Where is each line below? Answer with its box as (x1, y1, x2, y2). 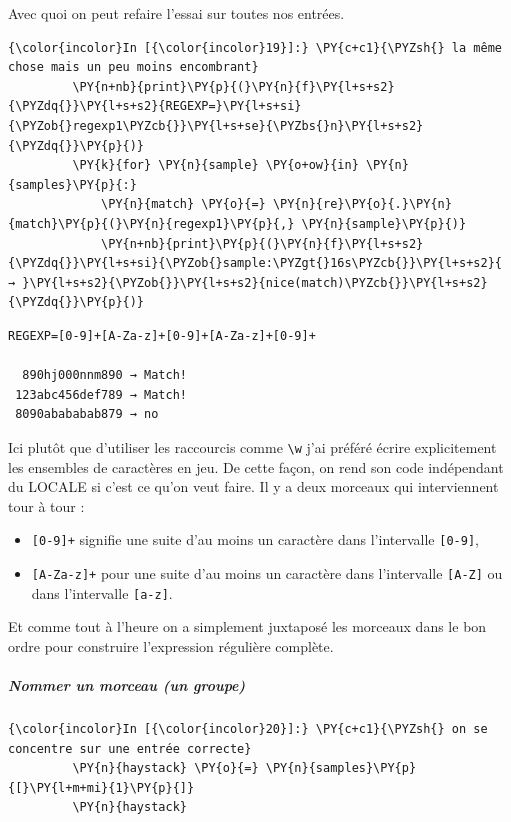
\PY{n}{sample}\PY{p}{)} (301, 216, 467, 231)
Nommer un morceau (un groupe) (8, 675, 246, 696)
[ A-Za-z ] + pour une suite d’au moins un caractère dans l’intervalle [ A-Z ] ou (31, 562, 503, 583)
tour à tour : (8, 495, 85, 516)
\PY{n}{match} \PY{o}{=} (101, 197, 266, 212)
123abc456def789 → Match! (15, 387, 187, 402)
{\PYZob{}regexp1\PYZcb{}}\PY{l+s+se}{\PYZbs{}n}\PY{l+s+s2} (8, 118, 424, 133)
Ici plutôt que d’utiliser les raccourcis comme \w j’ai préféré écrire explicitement (8, 436, 497, 457)
